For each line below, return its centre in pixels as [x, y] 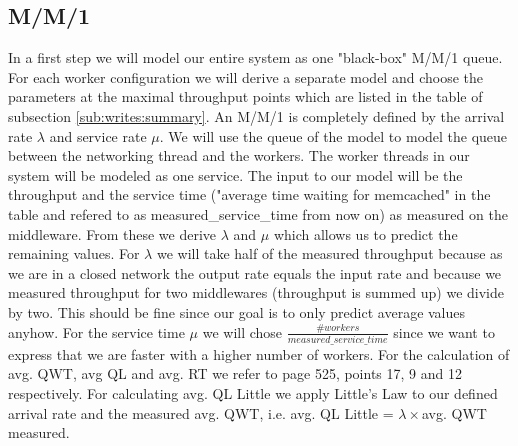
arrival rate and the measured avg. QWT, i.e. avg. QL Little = [201, 412]
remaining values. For [74, 253]
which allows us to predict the [365, 233]
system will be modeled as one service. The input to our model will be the [235, 174]
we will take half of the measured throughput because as [329, 253]
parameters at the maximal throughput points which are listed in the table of [245, 96]
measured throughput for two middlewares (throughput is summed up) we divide [256, 292]
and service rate [98, 135]
